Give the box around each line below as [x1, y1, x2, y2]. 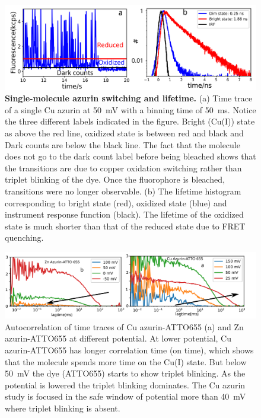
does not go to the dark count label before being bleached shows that [5, 150, 256, 162]
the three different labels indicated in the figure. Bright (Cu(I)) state [5, 115, 255, 127]
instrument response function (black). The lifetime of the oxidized [5, 208, 244, 221]
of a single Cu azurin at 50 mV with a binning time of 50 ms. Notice [5, 103, 256, 116]
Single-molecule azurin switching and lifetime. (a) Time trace [5, 92, 253, 104]
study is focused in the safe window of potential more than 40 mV [5, 390, 246, 403]
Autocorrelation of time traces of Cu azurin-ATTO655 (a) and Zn [5, 320, 244, 333]
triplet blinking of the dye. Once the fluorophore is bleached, [5, 173, 225, 186]
